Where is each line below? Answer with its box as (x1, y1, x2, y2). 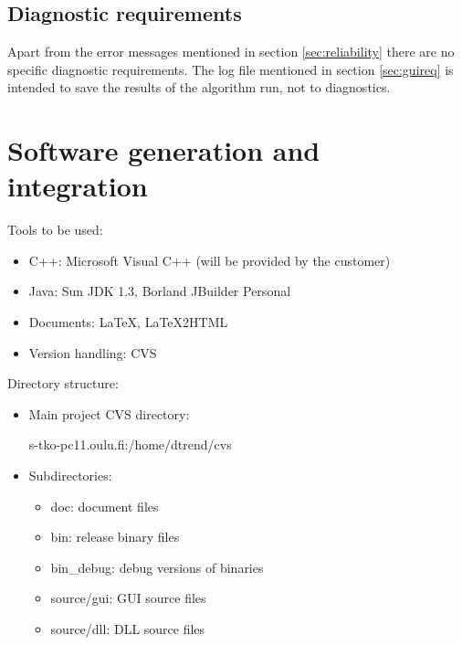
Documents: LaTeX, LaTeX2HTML (28, 312, 228, 332)
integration (7, 167, 148, 205)
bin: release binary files (50, 527, 180, 546)
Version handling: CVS (28, 343, 157, 362)
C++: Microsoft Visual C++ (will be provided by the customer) (28, 250, 391, 270)
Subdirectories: (28, 466, 112, 485)
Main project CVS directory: (28, 404, 190, 423)
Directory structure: (7, 374, 119, 393)
